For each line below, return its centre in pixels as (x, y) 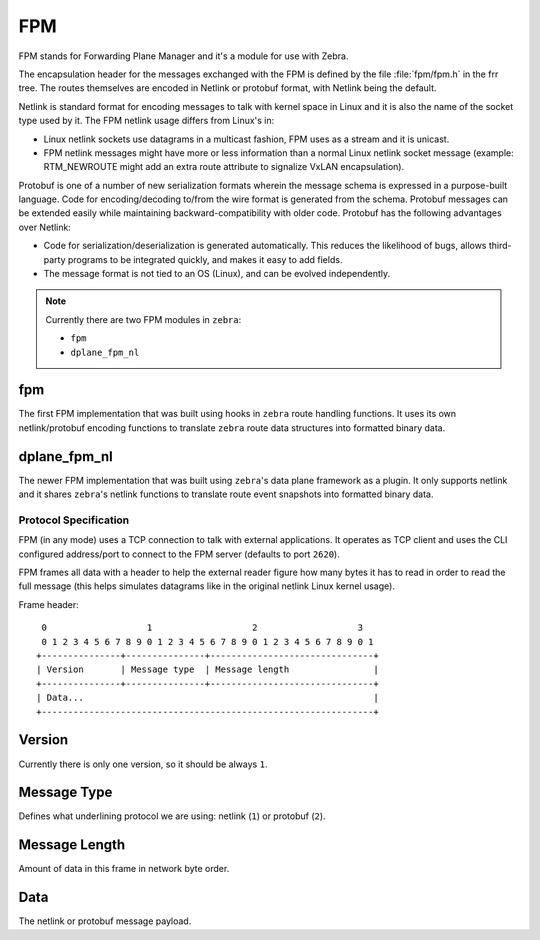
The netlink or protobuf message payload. (105, 921)
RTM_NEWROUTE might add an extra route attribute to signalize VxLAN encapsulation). (224, 167)
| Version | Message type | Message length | (207, 669)
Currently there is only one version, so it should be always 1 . (143, 764)
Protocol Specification (74, 520)
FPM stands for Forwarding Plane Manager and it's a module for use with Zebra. (183, 56)
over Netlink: (45, 227)
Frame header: (48, 604)
